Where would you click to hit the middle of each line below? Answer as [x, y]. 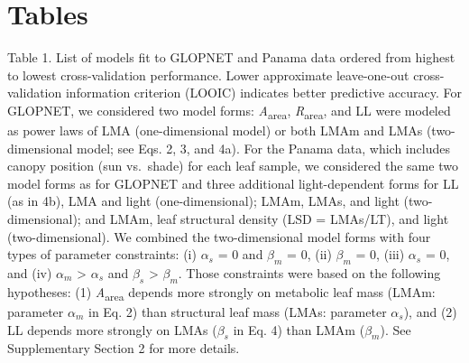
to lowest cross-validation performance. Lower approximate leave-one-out [208, 74]
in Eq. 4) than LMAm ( [299, 329]
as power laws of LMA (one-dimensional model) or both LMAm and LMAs [215, 130]
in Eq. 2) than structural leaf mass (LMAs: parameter [237, 311]
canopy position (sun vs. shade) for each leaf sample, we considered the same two [233, 166]
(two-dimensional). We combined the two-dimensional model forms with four [219, 236]
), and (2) [430, 311]
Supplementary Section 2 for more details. [124, 348]
